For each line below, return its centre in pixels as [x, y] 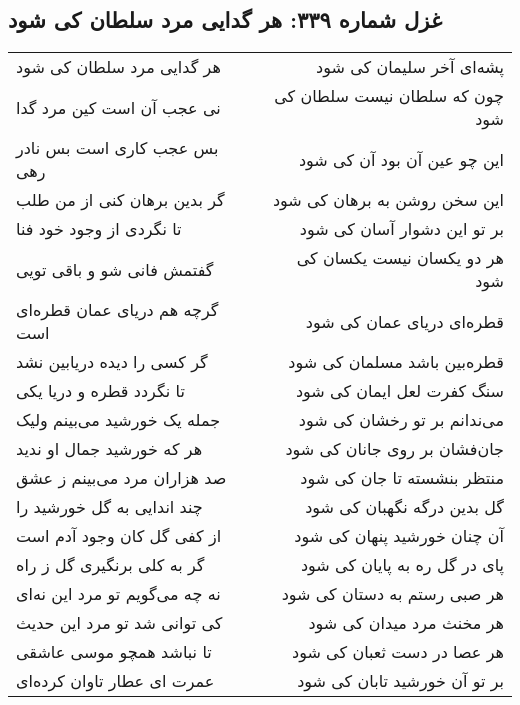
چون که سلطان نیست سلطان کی [389, 96]
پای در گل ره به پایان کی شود [402, 565]
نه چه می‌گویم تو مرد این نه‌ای [118, 594]
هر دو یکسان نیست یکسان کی [400, 258]
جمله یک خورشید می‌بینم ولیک [118, 420]
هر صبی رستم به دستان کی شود [392, 594]
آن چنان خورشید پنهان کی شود [399, 536]
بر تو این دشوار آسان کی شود [401, 229]
